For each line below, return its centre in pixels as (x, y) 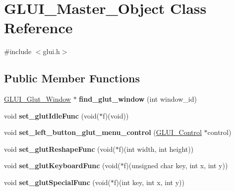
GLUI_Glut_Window (37, 99)
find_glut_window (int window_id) (138, 99)
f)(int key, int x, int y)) (149, 182)
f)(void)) (116, 115)
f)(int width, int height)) (156, 149)
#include (18, 51)
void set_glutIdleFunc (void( (52, 115)
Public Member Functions (72, 78)
